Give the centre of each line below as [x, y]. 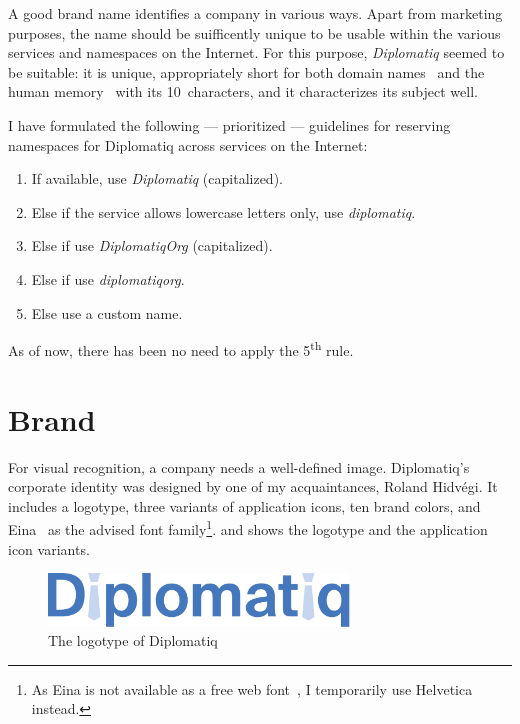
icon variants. [49, 548]
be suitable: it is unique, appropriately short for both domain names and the [246, 71]
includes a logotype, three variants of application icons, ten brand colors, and [244, 505]
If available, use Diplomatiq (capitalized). [157, 178]
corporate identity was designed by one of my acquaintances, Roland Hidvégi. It [253, 486]
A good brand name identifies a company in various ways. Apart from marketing [255, 13]
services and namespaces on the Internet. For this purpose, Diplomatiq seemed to [256, 52]
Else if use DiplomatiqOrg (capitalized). [152, 245]
